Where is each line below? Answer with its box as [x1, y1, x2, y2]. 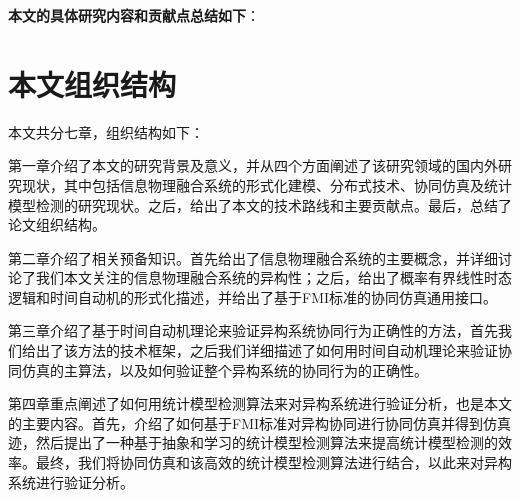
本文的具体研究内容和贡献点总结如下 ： [8, 5, 260, 25]
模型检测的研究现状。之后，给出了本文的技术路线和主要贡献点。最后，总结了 [8, 194, 512, 215]
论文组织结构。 [8, 214, 106, 235]
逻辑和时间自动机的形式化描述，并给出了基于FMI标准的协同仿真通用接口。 [8, 286, 498, 307]
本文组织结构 [8, 63, 177, 104]
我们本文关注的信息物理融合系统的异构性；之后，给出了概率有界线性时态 [35, 267, 512, 288]
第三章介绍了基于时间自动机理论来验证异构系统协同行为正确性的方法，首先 [8, 320, 498, 341]
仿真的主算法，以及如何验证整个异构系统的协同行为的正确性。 [21, 359, 428, 380]
